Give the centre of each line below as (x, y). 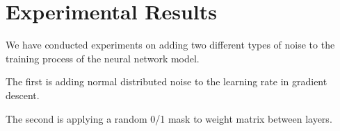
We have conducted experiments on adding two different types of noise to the (170, 45)
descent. (23, 95)
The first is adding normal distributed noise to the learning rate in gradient (167, 81)
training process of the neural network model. (103, 58)
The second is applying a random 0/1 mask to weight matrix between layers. (169, 118)
